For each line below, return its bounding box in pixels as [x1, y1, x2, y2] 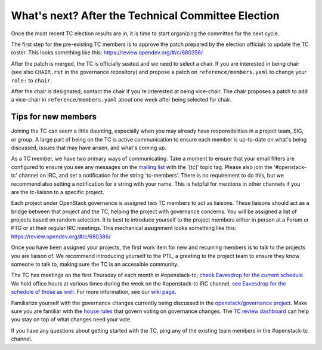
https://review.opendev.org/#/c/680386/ [11, 233, 111, 240]
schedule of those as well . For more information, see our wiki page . [11, 288, 177, 296]
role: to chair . [11, 76, 52, 84]
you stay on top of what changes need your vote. [11, 316, 132, 323]
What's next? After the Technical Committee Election [11, 9, 280, 22]
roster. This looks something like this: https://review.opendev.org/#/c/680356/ [11, 49, 203, 56]
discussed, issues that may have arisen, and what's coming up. [11, 144, 167, 151]
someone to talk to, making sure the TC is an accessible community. [11, 260, 179, 268]
